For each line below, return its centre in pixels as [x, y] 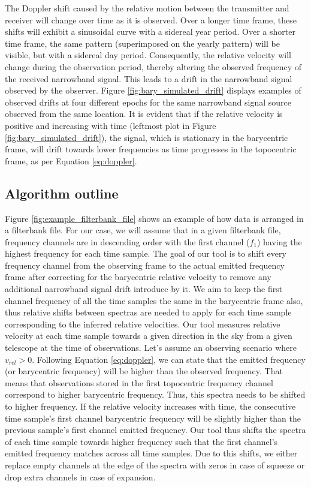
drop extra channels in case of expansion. [80, 477]
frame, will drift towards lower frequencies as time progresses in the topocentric [151, 149]
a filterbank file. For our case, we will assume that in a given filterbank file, [143, 230]
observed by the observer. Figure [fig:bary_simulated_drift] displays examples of [153, 90]
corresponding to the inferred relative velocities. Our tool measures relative [143, 324]
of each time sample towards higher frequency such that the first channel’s [141, 441]
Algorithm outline [62, 193]
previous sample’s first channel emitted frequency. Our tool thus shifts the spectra [155, 430]
